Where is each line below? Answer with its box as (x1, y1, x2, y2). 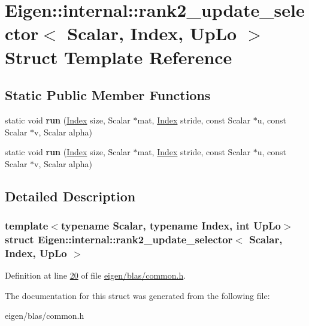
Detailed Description (5, 186, 136, 205)
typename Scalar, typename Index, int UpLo (60, 218, 281, 233)
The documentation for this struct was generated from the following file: (5, 289, 270, 301)
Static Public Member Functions (5, 86, 211, 104)
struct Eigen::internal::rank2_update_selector (5, 231, 233, 246)
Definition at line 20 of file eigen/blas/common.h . (5, 269, 186, 282)
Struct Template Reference (5, 44, 232, 69)
